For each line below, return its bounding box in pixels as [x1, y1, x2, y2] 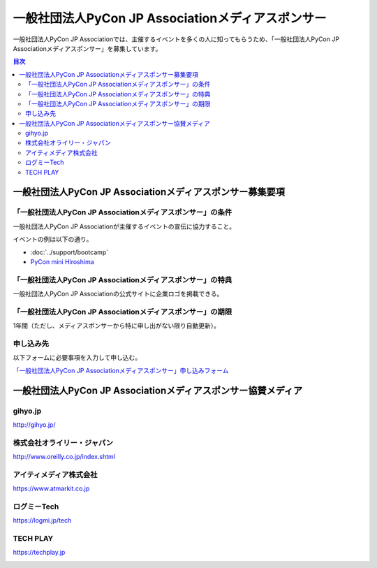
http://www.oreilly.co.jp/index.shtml [13, 453, 115, 461]
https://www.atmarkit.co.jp [13, 484, 90, 493]
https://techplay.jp [13, 548, 66, 557]
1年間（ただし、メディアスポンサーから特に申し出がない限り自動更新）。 [13, 321, 220, 330]
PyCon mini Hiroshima [30, 257, 94, 265]
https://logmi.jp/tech [13, 516, 72, 525]
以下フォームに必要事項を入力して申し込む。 [13, 354, 142, 362]
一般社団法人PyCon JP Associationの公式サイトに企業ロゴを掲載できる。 [13, 290, 223, 298]
